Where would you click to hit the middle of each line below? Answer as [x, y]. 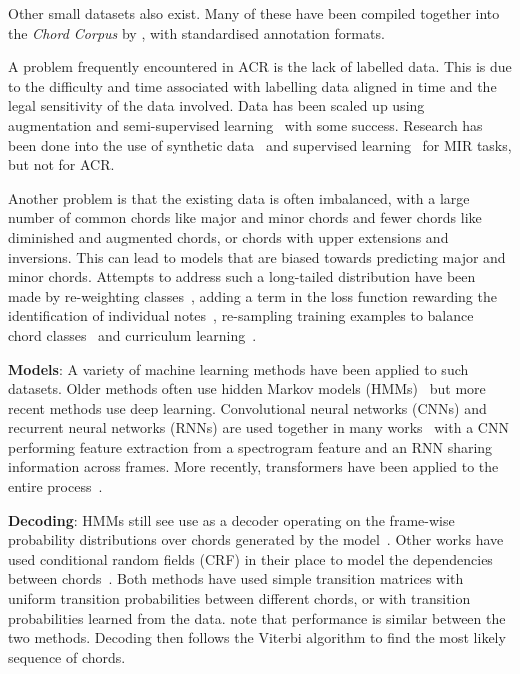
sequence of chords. [67, 656]
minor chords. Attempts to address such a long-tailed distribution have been [242, 276]
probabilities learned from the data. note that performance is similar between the [257, 617]
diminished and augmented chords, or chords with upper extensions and [228, 236]
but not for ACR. [61, 164]
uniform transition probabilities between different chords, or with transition [239, 598]
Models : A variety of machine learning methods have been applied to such [238, 368]
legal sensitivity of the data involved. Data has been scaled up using [216, 105]
